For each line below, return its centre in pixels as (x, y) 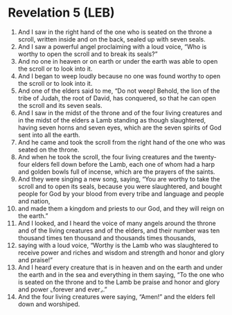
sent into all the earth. (49, 135)
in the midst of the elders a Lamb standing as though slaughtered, (112, 120)
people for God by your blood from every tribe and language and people (121, 193)
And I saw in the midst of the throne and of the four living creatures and (120, 113)
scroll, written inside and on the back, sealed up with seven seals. (112, 39)
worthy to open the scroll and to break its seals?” (88, 54)
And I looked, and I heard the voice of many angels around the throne (117, 223)
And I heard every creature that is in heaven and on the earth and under (120, 267)
